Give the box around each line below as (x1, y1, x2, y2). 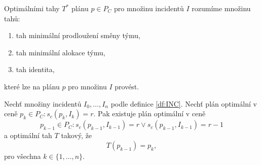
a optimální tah (4, 130, 52, 141)
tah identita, (16, 64, 55, 75)
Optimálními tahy (4, 3, 60, 13)
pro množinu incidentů (114, 3, 184, 13)
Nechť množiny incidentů (4, 98, 82, 109)
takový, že (61, 130, 92, 141)
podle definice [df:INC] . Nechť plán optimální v (110, 98, 257, 109)
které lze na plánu (4, 81, 60, 91)
